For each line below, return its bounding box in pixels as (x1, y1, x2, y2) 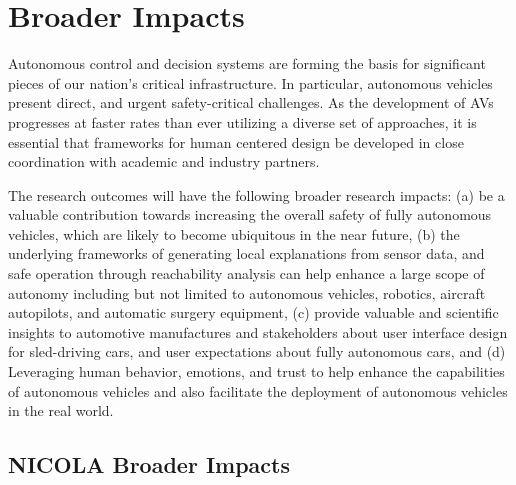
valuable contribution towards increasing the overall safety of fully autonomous (8, 204, 492, 225)
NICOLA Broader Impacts (8, 449, 290, 480)
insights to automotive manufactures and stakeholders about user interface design (8, 321, 508, 342)
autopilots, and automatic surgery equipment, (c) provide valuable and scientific (8, 302, 499, 323)
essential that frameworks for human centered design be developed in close (8, 131, 464, 152)
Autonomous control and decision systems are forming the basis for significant (8, 53, 486, 74)
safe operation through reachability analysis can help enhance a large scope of (8, 263, 485, 284)
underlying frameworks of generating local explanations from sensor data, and (8, 243, 485, 264)
